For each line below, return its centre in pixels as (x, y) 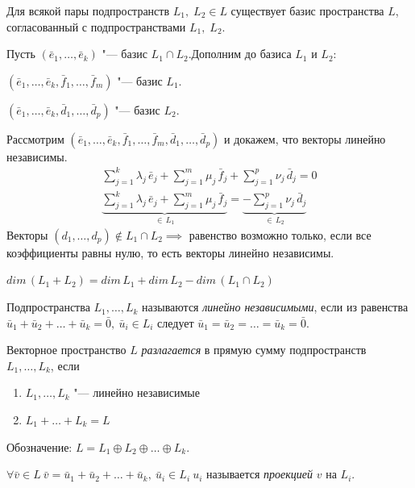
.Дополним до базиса (240, 54)
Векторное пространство (66, 350)
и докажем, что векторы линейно (305, 138)
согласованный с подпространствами (96, 26)
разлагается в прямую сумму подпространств (254, 350)
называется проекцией (259, 474)
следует (176, 322)
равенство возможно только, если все (280, 234)
